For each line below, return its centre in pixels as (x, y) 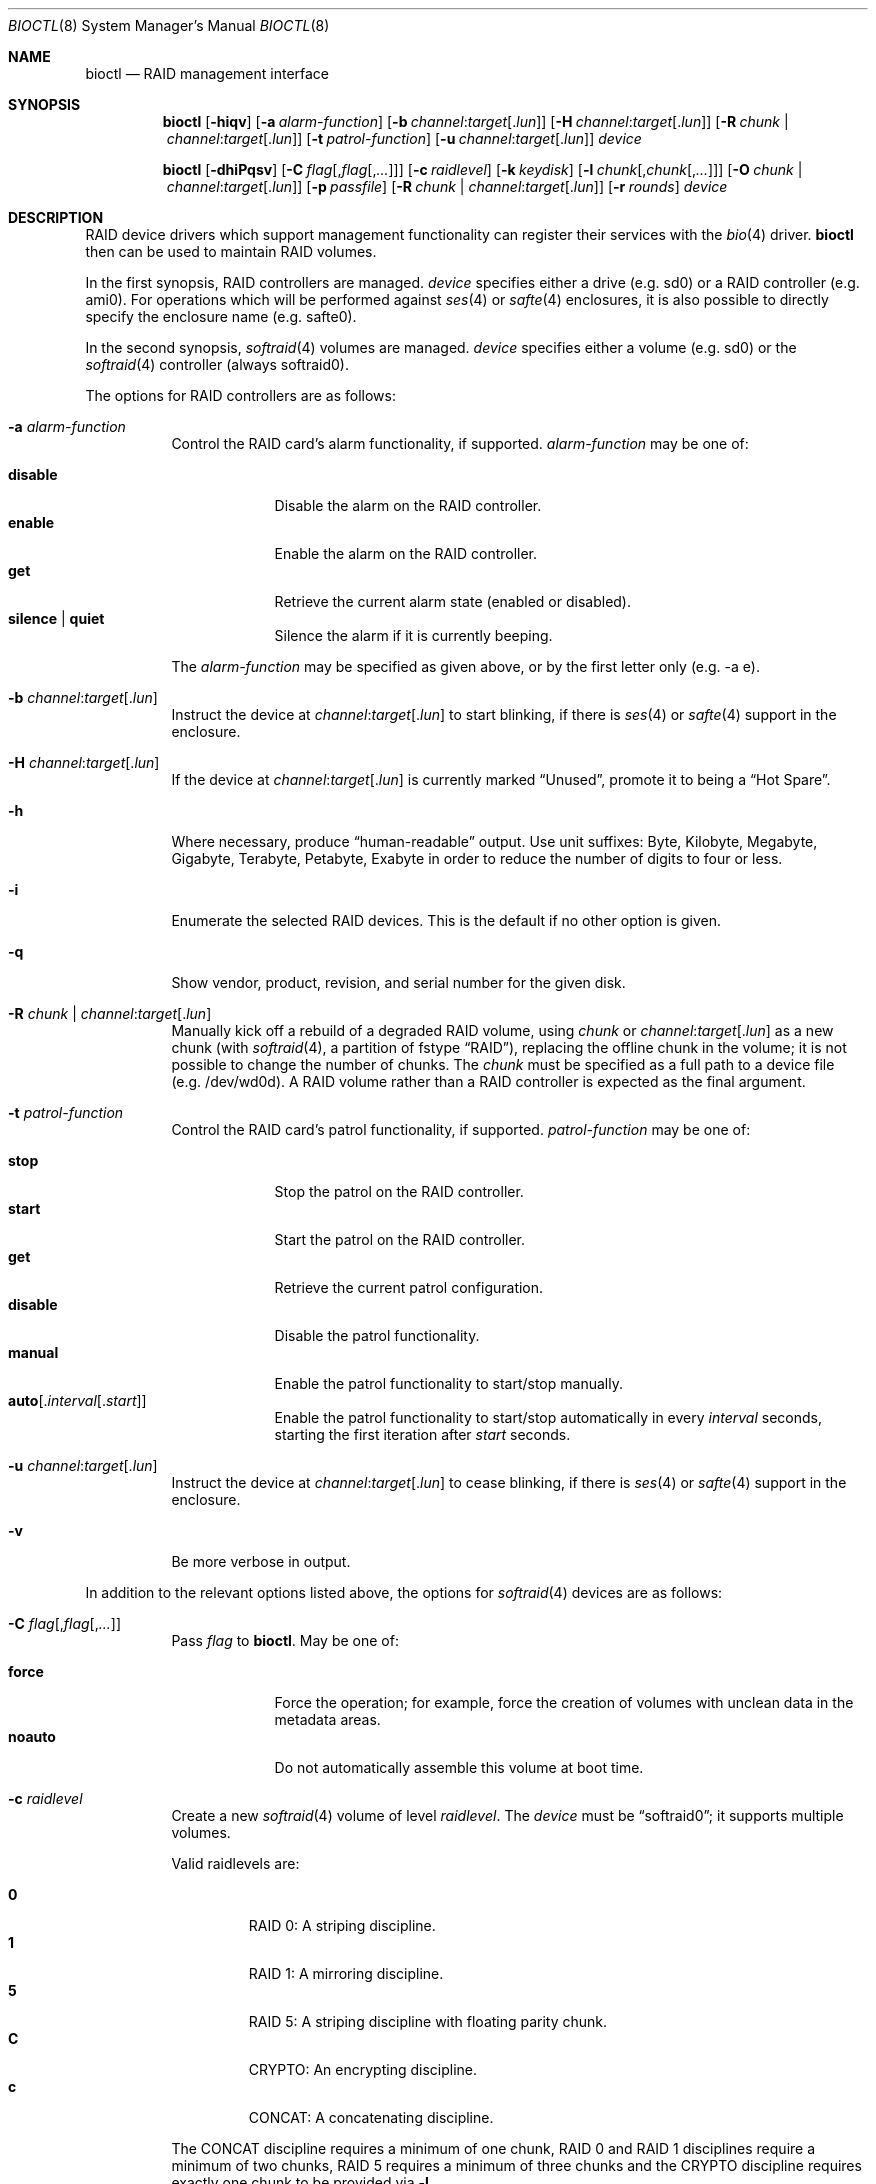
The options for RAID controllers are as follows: (240, 395)
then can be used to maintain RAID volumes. (231, 251)
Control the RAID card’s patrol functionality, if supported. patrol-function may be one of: (461, 1129)
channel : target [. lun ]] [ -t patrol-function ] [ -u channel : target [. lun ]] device (404, 138)
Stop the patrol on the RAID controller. (399, 1191)
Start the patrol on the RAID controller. (400, 1239)
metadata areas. (327, 1719)
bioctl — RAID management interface (207, 73)
